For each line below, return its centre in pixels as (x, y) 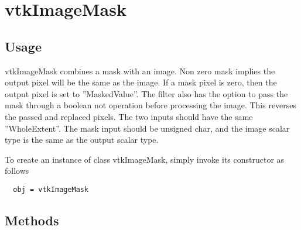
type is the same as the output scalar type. (82, 140)
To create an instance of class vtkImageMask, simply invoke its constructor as (145, 159)
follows (17, 171)
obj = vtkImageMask (51, 189)
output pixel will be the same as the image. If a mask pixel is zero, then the (141, 82)
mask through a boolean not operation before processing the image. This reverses (151, 105)
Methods (32, 220)
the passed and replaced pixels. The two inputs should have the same (129, 116)
